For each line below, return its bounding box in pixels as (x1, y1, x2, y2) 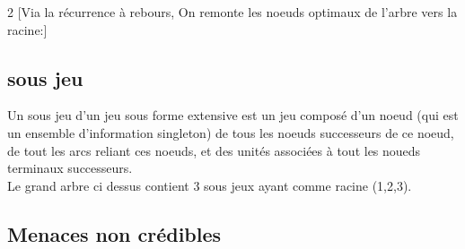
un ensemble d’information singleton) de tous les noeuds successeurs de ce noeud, (7, 123, 454, 142)
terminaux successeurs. (7, 159, 133, 177)
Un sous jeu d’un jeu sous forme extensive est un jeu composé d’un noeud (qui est (7, 106, 459, 124)
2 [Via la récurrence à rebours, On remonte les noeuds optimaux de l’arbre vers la (7, 3, 458, 21)
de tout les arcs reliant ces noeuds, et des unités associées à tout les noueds (7, 141, 421, 159)
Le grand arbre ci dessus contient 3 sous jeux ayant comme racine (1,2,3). (7, 176, 412, 194)
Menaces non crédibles (7, 219, 222, 247)
